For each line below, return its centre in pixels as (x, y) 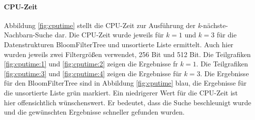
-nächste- (214, 25)
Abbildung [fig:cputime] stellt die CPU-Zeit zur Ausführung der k (102, 25)
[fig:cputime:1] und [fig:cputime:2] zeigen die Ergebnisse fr (91, 64)
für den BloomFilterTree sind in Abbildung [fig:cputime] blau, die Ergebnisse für (125, 83)
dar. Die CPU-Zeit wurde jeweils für (109, 35)
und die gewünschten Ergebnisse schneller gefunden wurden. (94, 112)
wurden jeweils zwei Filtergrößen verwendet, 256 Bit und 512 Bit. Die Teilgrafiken (127, 54)
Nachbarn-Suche (28, 35)
